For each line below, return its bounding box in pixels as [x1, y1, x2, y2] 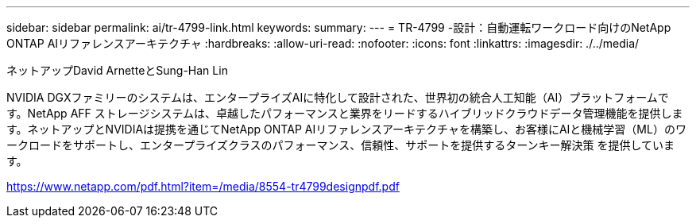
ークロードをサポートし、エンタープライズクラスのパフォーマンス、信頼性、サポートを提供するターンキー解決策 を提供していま [6, 138, 675, 152]
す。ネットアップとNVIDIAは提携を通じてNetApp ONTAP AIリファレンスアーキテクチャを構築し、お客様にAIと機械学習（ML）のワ [6, 122, 686, 136]
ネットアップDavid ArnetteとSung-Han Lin [6, 64, 228, 77]
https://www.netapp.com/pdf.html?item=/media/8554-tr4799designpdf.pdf [6, 180, 400, 193]
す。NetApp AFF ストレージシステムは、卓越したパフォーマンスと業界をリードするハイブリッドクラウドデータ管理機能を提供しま [6, 106, 683, 120]
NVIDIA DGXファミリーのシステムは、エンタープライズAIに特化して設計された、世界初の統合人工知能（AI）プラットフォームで [6, 91, 669, 104]
